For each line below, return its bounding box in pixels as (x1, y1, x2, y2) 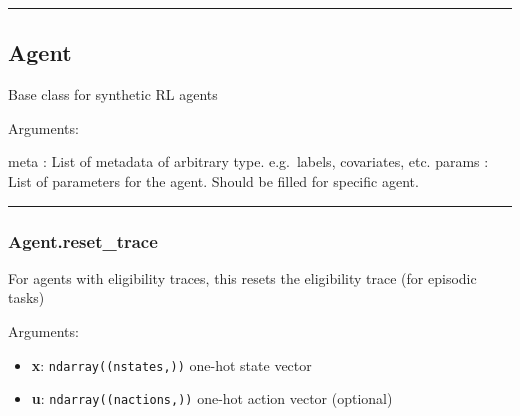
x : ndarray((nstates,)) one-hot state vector (31, 354, 312, 375)
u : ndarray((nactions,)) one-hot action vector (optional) (31, 388, 393, 409)
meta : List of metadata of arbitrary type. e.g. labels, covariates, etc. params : (8, 151, 489, 172)
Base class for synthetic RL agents (8, 84, 218, 105)
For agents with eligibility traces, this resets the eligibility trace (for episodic (8, 267, 477, 288)
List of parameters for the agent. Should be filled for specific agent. (8, 170, 419, 191)
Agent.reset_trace (8, 228, 158, 253)
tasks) (8, 287, 45, 308)
